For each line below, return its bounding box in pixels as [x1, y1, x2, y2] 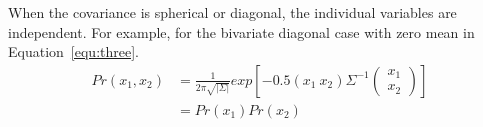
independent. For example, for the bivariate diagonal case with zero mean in [8, 21, 475, 42]
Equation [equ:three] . [8, 41, 139, 62]
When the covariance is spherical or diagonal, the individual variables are [8, 2, 457, 22]
